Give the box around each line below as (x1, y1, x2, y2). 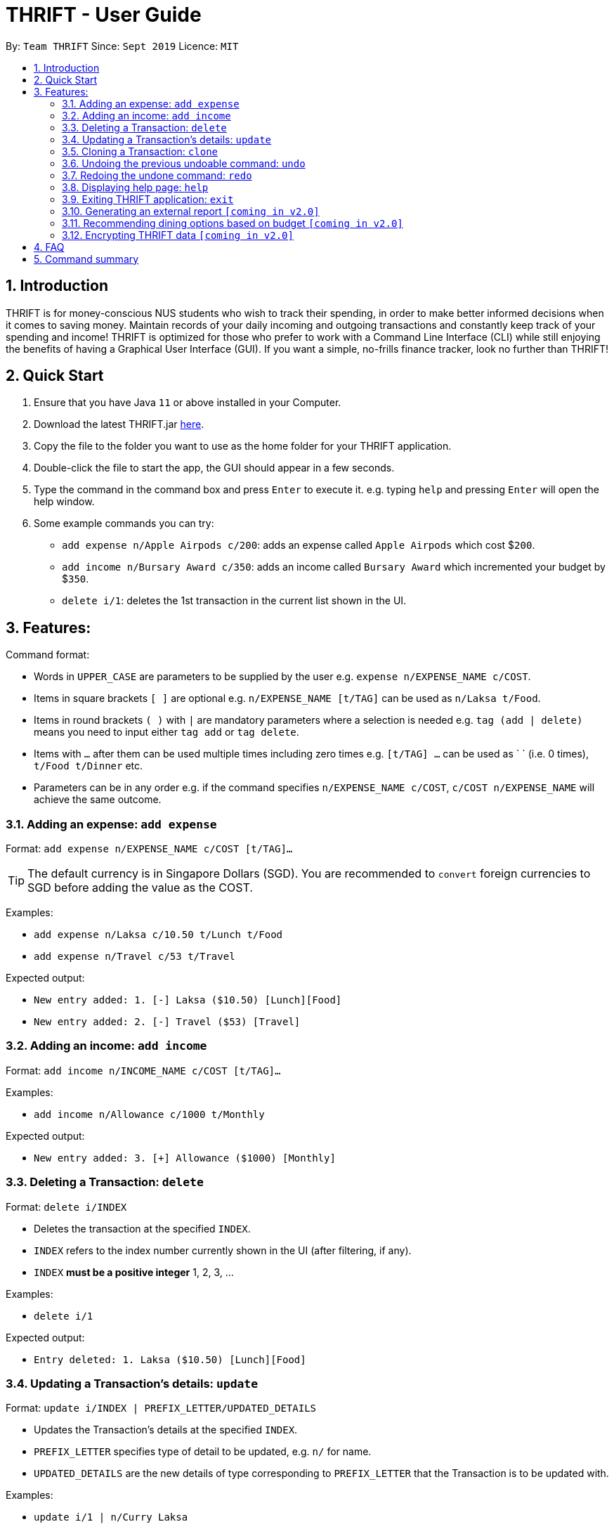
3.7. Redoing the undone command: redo (62, 169, 252, 181)
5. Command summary (34, 252, 139, 265)
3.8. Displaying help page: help (62, 181, 209, 193)
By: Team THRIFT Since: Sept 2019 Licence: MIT (6, 39, 239, 52)
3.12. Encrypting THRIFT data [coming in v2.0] (62, 228, 294, 241)
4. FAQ (34, 240, 65, 253)
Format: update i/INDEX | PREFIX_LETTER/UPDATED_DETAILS (6, 1402, 317, 1414)
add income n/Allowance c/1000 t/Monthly (34, 1108, 265, 1120)
